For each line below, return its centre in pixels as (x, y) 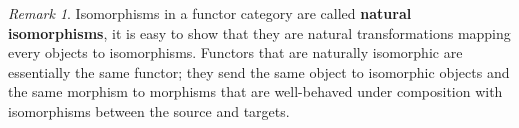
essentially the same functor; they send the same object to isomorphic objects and (259, 71)
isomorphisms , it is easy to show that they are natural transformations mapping (259, 32)
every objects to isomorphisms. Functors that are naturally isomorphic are (235, 52)
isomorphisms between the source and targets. (149, 110)
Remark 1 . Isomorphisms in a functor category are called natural (210, 13)
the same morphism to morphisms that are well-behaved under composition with (255, 91)
